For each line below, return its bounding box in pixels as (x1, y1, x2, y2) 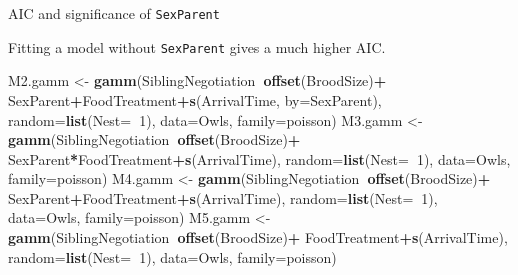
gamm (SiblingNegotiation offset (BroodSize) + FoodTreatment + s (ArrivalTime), (8, 227, 508, 248)
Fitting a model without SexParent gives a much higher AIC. (8, 36, 386, 57)
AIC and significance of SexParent (8, 3, 220, 23)
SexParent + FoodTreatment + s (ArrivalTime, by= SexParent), (8, 89, 382, 110)
